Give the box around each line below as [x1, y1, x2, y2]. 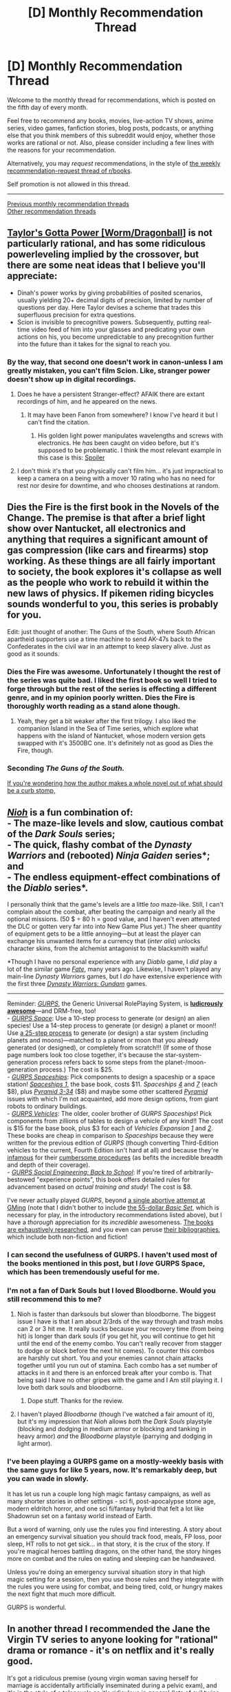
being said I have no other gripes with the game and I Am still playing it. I [16, 1376, 223, 1384]
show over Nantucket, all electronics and [7, 523, 186, 535]
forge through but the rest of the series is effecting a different [7, 684, 217, 693]
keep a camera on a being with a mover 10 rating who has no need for [16, 474, 215, 482]
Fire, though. [16, 747, 54, 755]
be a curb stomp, [7, 787, 56, 795]
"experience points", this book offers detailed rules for [36, 1175, 190, 1184]
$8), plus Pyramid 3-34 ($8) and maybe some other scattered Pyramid [7, 1088, 208, 1096]
